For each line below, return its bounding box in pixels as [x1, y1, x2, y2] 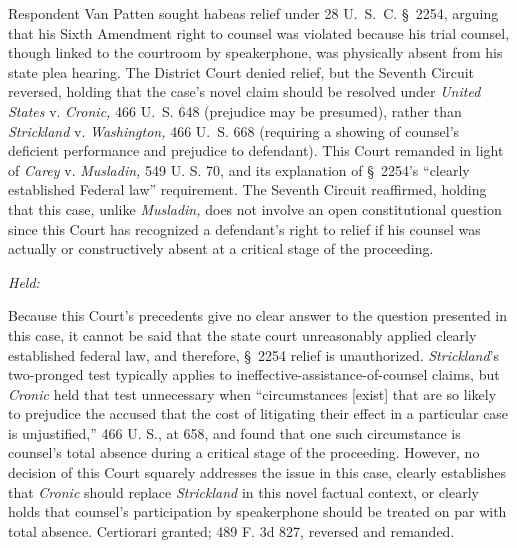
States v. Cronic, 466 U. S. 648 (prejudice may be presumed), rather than [8, 100, 462, 121]
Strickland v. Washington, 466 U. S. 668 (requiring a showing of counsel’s [8, 120, 460, 141]
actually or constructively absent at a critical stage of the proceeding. [8, 238, 434, 259]
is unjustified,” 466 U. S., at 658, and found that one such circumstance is [8, 422, 461, 443]
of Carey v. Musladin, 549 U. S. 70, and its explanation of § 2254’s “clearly [8, 159, 470, 180]
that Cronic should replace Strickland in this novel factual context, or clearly [8, 481, 479, 502]
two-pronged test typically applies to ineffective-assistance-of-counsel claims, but [8, 364, 500, 385]
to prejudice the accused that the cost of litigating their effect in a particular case [8, 403, 509, 424]
